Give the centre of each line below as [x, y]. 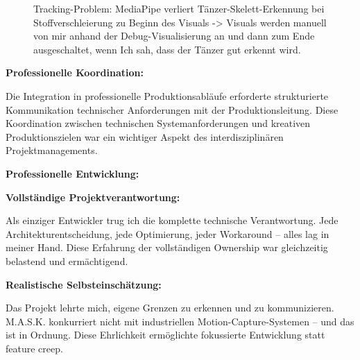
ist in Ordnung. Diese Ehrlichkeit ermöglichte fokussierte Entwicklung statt [165, 335]
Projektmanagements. [52, 150]
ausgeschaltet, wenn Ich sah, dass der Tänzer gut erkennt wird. [167, 49]
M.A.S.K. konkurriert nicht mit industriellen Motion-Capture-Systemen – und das [180, 321]
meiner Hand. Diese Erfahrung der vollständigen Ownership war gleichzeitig [167, 247]
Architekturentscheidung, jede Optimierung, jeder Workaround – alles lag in [168, 233]
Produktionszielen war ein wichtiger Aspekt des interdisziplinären [145, 136]
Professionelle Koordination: [75, 72]
